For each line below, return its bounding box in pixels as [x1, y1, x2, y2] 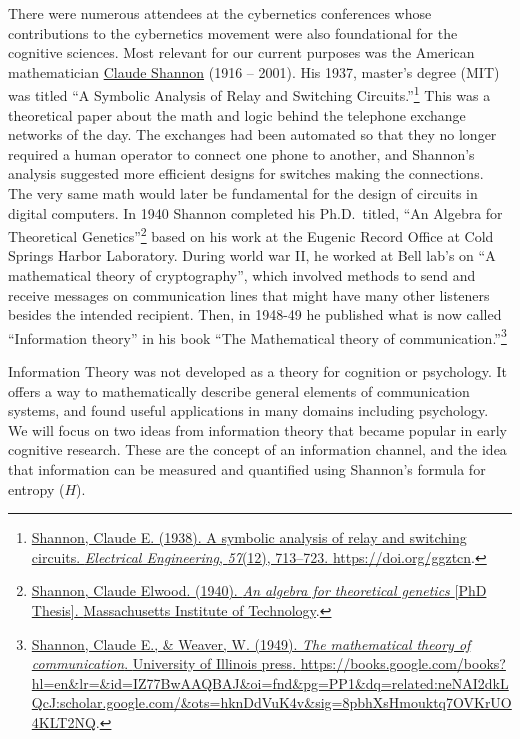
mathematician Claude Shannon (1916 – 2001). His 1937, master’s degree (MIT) [8, 61, 500, 82]
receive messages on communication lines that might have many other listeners [8, 284, 490, 305]
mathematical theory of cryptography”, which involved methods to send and [8, 265, 476, 286]
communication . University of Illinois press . [31, 653, 297, 674]
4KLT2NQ [31, 711, 96, 732]
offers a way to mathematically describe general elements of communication [8, 380, 470, 401]
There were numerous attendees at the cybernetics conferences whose [8, 3, 432, 23]
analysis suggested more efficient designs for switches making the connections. [8, 163, 484, 184]
